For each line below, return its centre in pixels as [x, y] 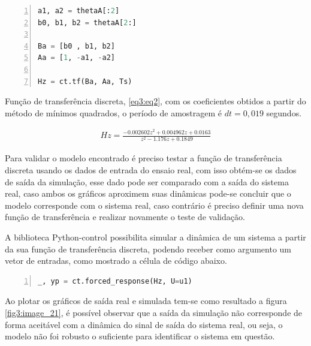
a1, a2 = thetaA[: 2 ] [79, 11]
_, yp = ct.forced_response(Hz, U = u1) [115, 281]
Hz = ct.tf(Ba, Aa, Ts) [85, 81]
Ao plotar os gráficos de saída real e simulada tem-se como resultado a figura [146, 301]
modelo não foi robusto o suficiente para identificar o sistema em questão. [140, 336]
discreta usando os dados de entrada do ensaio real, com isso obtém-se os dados [151, 169]
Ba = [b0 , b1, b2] [76, 46]
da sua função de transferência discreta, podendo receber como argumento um [148, 249]
